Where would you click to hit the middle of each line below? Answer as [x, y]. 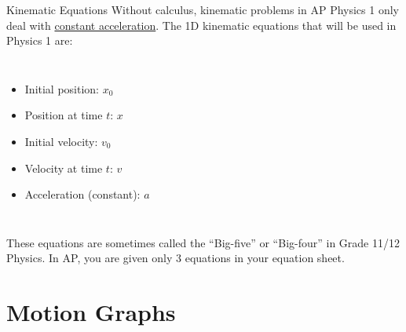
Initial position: [62, 88]
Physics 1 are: [40, 40]
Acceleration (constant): [82, 194]
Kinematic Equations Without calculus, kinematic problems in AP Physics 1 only [203, 9]
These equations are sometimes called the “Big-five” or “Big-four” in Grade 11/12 [203, 242]
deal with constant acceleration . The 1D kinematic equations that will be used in [201, 25]
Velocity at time [64, 168]
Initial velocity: [61, 141]
